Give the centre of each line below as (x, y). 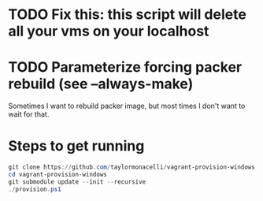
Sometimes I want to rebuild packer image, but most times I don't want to (127, 106)
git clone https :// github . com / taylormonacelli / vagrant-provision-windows (132, 167)
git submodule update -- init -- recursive (77, 182)
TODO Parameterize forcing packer (125, 67)
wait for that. (29, 114)
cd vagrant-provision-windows (58, 174)
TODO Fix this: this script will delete (127, 15)
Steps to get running (76, 146)
